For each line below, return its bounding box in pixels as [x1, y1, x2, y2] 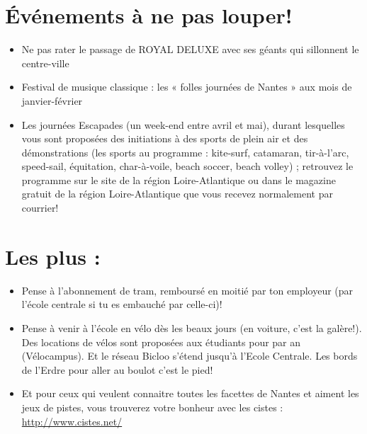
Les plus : [5, 241, 101, 270]
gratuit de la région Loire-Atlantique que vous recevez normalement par [21, 186, 333, 201]
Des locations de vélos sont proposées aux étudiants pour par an [21, 334, 301, 349]
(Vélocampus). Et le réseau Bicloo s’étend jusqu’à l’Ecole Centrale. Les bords [21, 348, 358, 363]
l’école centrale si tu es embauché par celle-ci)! [21, 297, 222, 312]
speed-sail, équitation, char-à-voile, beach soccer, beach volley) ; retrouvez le [21, 159, 354, 173]
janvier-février [21, 93, 83, 108]
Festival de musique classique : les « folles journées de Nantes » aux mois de [21, 79, 352, 94]
